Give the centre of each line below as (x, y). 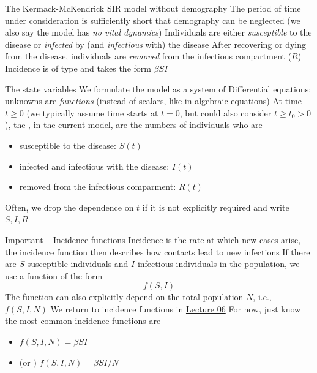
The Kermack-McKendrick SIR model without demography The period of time (153, 8)
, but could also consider (226, 112)
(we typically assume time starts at (92, 112)
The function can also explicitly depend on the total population (124, 297)
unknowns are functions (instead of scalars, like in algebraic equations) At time (153, 101)
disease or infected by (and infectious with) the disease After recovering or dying (155, 44)
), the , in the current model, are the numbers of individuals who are (134, 125)
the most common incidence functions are (83, 321)
